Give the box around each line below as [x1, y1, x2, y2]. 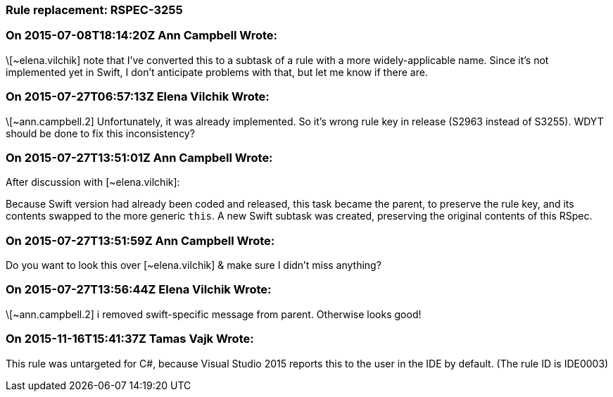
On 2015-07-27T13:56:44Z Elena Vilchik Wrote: [6, 282, 272, 297]
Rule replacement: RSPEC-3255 [6, 3, 183, 17]
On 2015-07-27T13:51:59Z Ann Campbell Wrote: [6, 233, 275, 248]
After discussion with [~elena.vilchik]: [6, 176, 180, 189]
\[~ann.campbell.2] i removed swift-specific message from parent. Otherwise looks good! [6, 308, 422, 320]
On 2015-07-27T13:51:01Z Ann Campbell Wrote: [6, 150, 273, 165]
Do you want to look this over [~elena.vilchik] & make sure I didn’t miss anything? [6, 259, 381, 271]
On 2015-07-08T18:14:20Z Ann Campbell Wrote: [6, 28, 278, 43]
